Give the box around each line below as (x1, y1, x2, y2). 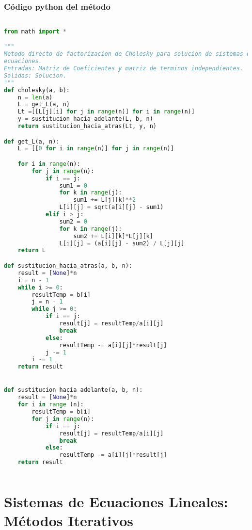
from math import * (4, 28, 66, 35)
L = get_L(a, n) (17, 101, 70, 108)
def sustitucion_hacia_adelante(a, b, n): (4, 386, 143, 394)
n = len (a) (17, 94, 53, 101)
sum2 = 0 (59, 218, 87, 225)
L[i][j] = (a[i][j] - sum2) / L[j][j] (59, 240, 185, 247)
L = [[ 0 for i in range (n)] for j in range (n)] (17, 145, 174, 152)
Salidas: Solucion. (4, 72, 66, 79)
